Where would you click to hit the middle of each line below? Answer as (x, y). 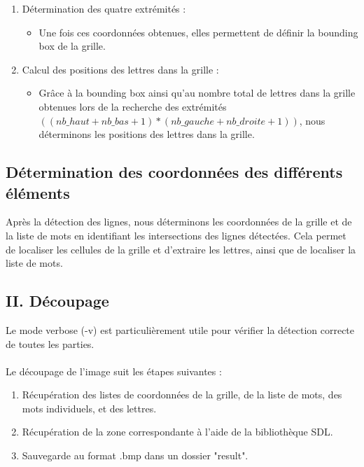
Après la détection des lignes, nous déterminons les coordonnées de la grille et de (179, 222)
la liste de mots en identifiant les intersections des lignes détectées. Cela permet (176, 235)
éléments (38, 192)
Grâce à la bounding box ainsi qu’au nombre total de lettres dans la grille (197, 93)
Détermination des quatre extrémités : (104, 8)
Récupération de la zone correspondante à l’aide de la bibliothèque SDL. (177, 432)
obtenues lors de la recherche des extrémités (133, 106)
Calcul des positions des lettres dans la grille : (120, 69)
